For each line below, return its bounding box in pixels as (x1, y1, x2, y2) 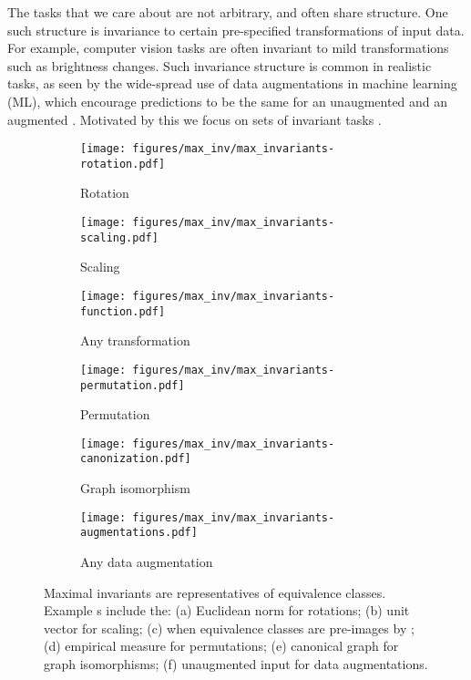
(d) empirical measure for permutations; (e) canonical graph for (44, 636, 399, 655)
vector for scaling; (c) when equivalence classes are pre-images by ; (44, 618, 415, 637)
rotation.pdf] (80, 157, 166, 170)
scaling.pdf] (80, 231, 159, 244)
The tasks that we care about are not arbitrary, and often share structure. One (7, 3, 448, 21)
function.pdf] (80, 304, 166, 318)
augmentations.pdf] (80, 526, 198, 540)
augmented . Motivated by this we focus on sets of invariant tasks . (7, 109, 382, 129)
